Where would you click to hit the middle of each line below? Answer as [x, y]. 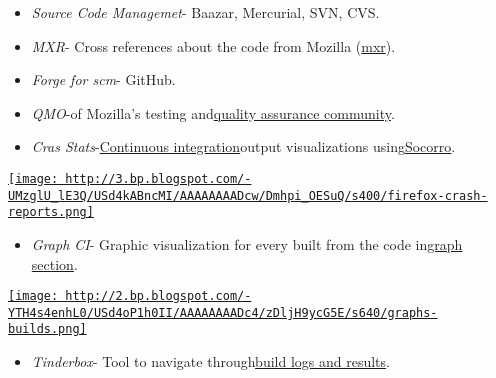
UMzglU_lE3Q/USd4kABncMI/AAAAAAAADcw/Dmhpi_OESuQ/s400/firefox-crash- [248, 195]
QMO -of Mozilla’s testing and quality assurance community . [213, 112]
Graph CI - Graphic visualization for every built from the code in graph [247, 243]
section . [54, 263]
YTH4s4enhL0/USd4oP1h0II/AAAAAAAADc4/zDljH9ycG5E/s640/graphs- [223, 312]
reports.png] [51, 212]
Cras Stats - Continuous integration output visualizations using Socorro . [243, 146]
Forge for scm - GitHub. [103, 79]
